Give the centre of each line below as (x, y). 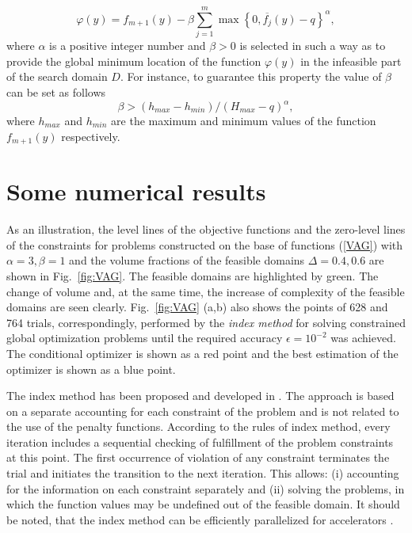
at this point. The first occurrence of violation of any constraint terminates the (198, 457)
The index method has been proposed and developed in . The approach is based (200, 396)
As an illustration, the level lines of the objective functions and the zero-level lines (206, 229)
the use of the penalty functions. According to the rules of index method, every (198, 426)
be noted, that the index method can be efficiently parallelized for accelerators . (200, 519)
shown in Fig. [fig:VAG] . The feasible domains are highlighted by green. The (193, 275)
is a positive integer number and (128, 46)
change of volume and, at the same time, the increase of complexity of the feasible (206, 291)
